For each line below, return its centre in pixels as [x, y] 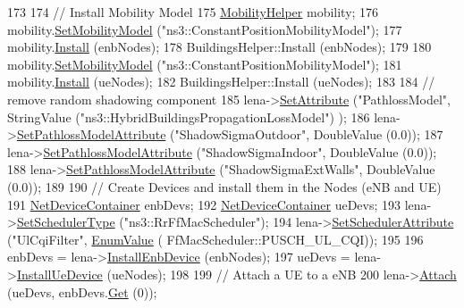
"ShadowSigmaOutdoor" [240, 134]
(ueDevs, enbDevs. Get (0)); [82, 291]
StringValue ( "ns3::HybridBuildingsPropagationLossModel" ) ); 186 [189, 117]
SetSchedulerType [66, 222]
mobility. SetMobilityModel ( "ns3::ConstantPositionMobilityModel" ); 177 [205, 29]
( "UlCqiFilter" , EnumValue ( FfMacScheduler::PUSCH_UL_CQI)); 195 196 [215, 239]
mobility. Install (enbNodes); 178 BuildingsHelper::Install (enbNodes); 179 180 [219, 47]
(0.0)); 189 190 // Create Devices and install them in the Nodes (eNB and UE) [224, 186]
